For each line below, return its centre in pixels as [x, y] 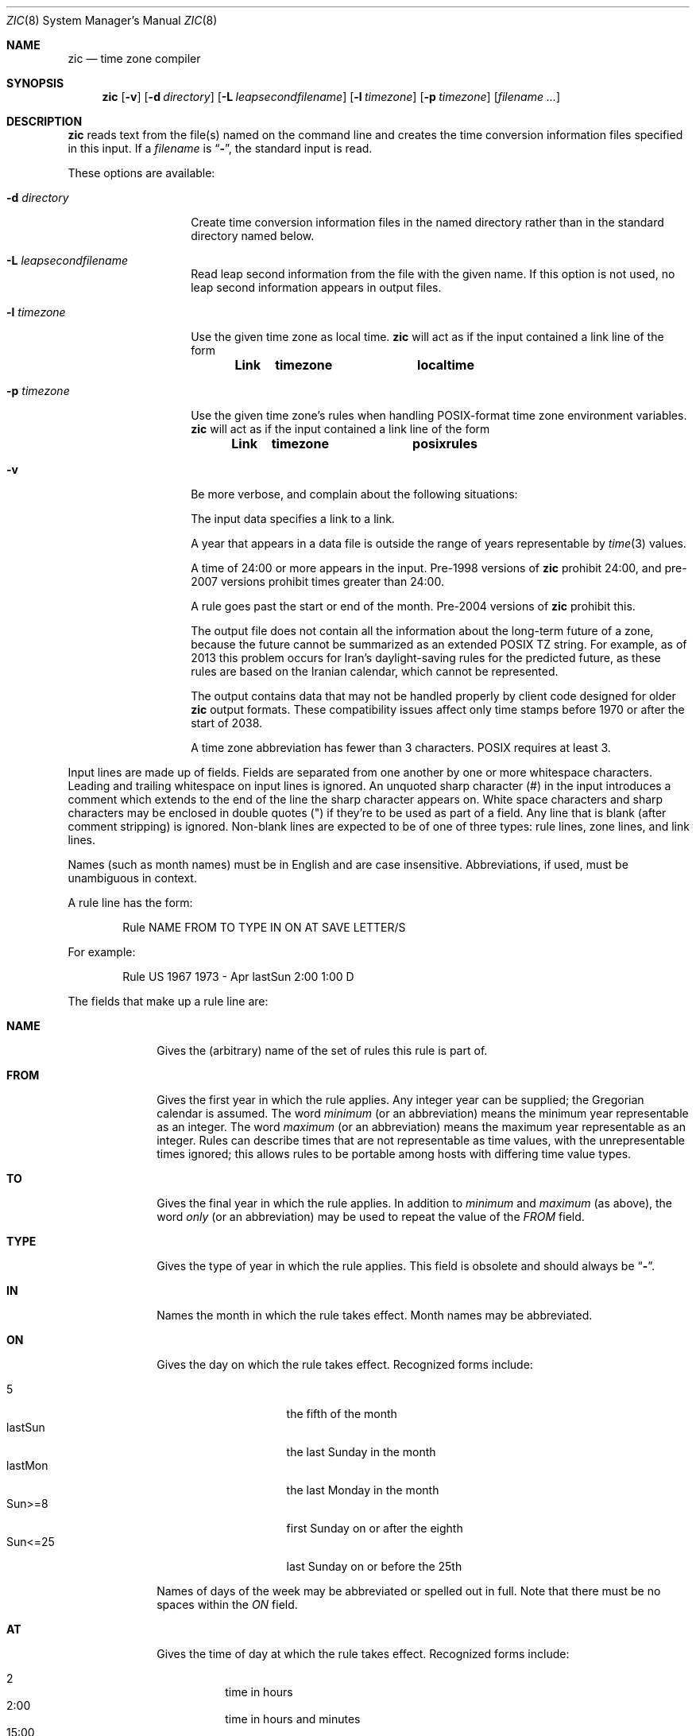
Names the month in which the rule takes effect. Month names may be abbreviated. [375, 1315]
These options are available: [141, 173]
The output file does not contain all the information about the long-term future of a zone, [422, 631]
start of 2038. [227, 723]
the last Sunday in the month [361, 1452]
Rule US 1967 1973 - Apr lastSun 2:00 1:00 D [238, 976]
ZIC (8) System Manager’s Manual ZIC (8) [112, 20]
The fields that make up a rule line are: [168, 1001]
